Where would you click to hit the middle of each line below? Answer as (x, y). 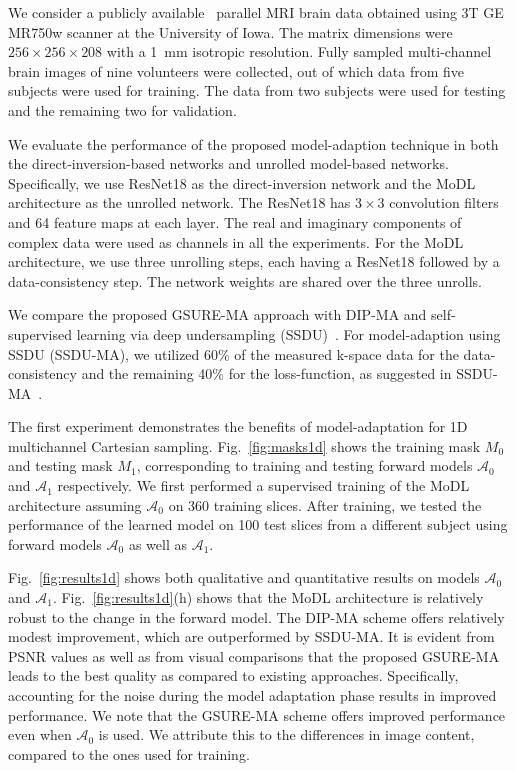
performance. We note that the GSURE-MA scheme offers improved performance (257, 714)
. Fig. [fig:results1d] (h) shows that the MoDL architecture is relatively (268, 597)
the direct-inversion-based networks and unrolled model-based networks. (228, 163)
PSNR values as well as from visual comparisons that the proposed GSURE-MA (254, 655)
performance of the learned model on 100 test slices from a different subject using (258, 524)
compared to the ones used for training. (129, 753)
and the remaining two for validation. (122, 109)
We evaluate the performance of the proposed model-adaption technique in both (253, 143)
